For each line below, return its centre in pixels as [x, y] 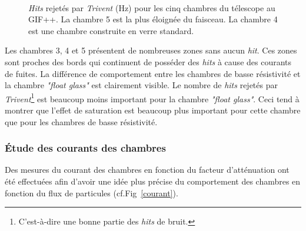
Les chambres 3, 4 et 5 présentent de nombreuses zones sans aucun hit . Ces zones [151, 50]
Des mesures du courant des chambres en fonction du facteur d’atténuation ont [147, 170]
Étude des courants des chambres [85, 148]
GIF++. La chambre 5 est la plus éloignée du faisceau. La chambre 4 [153, 19]
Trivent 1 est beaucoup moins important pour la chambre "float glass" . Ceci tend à [152, 98]
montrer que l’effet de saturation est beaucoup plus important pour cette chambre [153, 110]
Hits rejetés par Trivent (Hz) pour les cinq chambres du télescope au [152, 7]
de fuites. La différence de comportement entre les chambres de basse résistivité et [153, 73]
